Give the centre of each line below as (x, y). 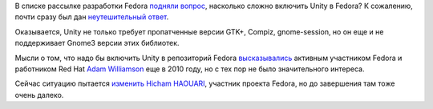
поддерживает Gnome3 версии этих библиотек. (97, 43)
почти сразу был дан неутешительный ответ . (92, 17)
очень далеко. (39, 95)
